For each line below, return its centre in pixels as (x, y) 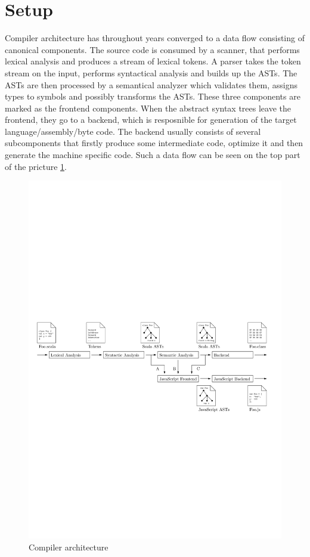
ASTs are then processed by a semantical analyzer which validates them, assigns (151, 84)
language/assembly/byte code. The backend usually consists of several (133, 131)
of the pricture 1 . (36, 166)
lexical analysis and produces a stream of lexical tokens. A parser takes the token (153, 61)
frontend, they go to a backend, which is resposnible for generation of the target (151, 120)
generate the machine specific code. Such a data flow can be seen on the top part (153, 155)
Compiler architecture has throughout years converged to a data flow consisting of (155, 38)
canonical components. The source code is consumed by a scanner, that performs (152, 49)
